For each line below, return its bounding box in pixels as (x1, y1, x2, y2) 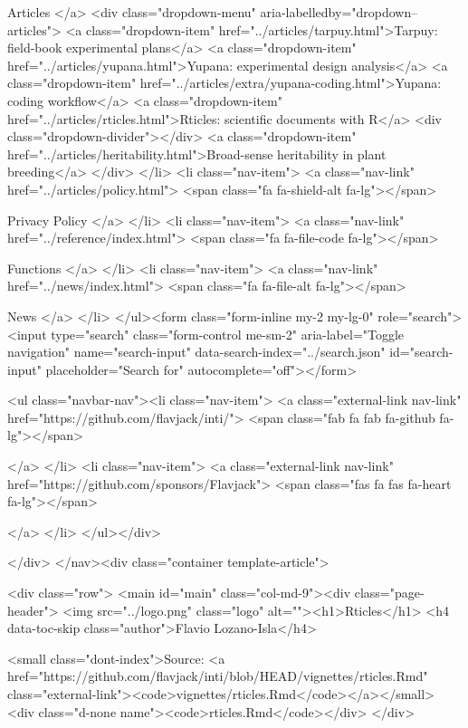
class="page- (354, 583, 425, 602)
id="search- (389, 342, 454, 361)
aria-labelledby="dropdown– (260, 3, 418, 21)
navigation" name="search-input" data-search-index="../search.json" (7, 342, 386, 361)
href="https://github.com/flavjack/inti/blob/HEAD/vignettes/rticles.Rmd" (7, 666, 428, 685)
